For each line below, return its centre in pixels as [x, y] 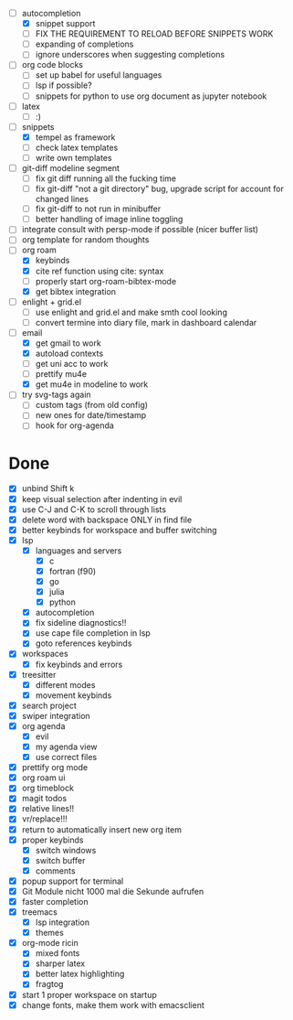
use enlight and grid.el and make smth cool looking [131, 312]
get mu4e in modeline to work [92, 384]
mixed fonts [58, 953]
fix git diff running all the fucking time [106, 178]
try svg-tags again [57, 395]
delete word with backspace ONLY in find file [107, 520]
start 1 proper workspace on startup [89, 994]
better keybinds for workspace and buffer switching [119, 530]
